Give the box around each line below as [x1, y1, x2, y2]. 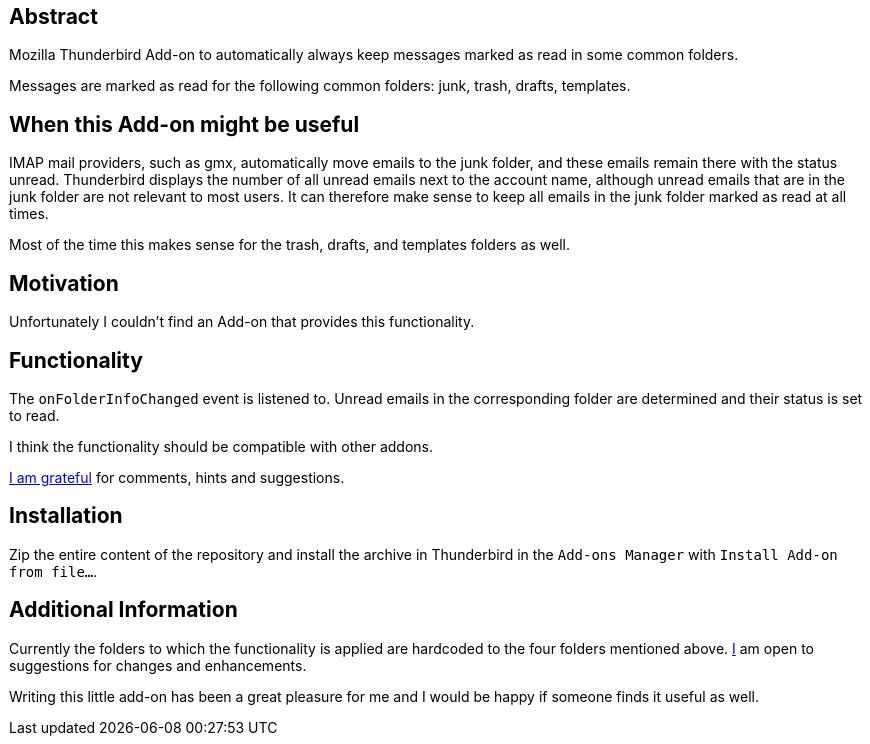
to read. [9, 406, 60, 424]
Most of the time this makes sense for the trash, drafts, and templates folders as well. [9, 236, 571, 254]
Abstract [9, 4, 98, 29]
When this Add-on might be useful [9, 111, 360, 137]
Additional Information [9, 597, 238, 623]
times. [9, 205, 49, 223]
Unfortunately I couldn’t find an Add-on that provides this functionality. [9, 313, 475, 331]
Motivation [9, 270, 119, 296]
